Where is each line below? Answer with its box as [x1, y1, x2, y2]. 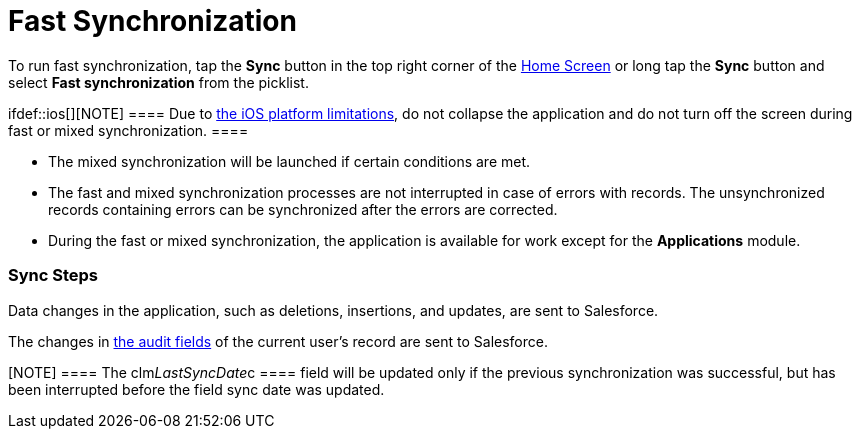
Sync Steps [8, 265, 99, 286]
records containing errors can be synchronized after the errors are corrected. [48, 200, 558, 218]
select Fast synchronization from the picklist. [8, 73, 309, 91]
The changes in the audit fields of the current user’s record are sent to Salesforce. [8, 332, 548, 350]
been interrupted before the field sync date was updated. [8, 380, 385, 398]
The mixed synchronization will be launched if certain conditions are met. [48, 152, 531, 170]
